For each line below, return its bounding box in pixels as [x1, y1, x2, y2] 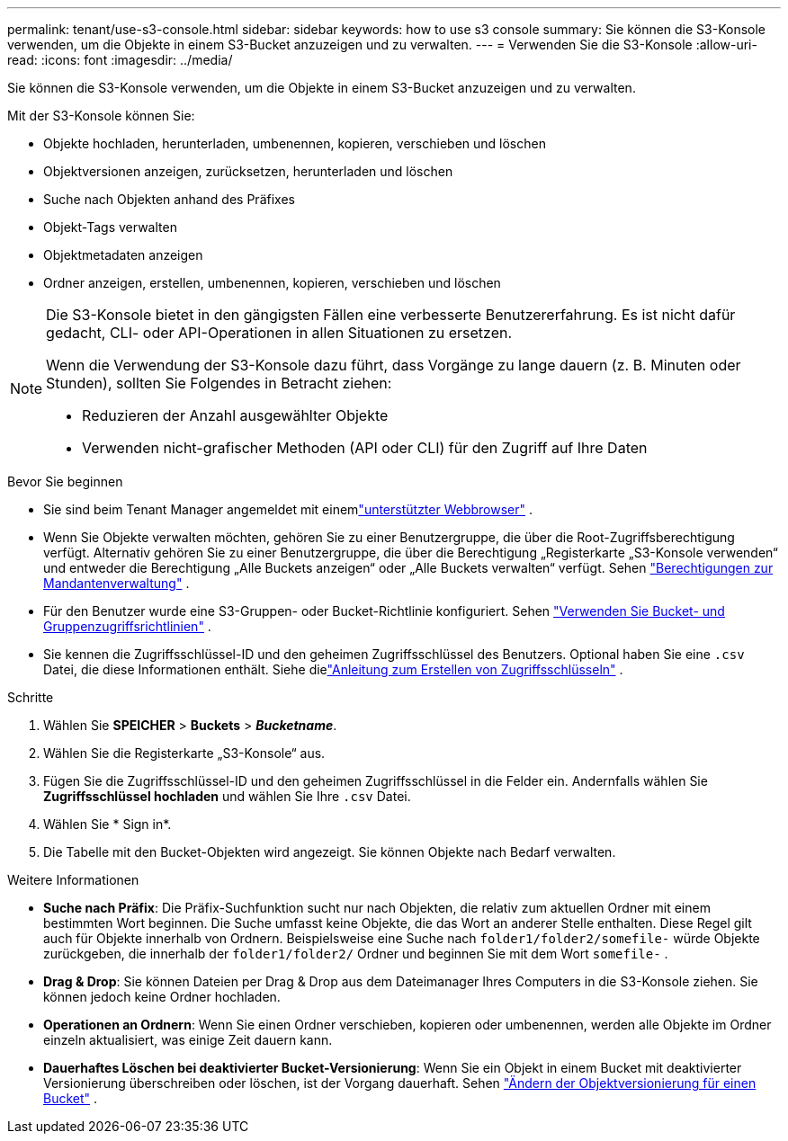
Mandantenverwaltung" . [43, 575, 190, 591]
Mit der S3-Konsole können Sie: [7, 108, 195, 123]
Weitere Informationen [7, 872, 139, 887]
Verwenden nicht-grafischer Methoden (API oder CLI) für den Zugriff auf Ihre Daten [82, 439, 648, 457]
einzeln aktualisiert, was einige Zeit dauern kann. [43, 1032, 333, 1047]
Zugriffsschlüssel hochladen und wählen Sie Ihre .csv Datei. [43, 789, 411, 804]
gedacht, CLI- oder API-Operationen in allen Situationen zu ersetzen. [46, 324, 513, 342]
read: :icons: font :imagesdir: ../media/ [7, 52, 233, 67]
